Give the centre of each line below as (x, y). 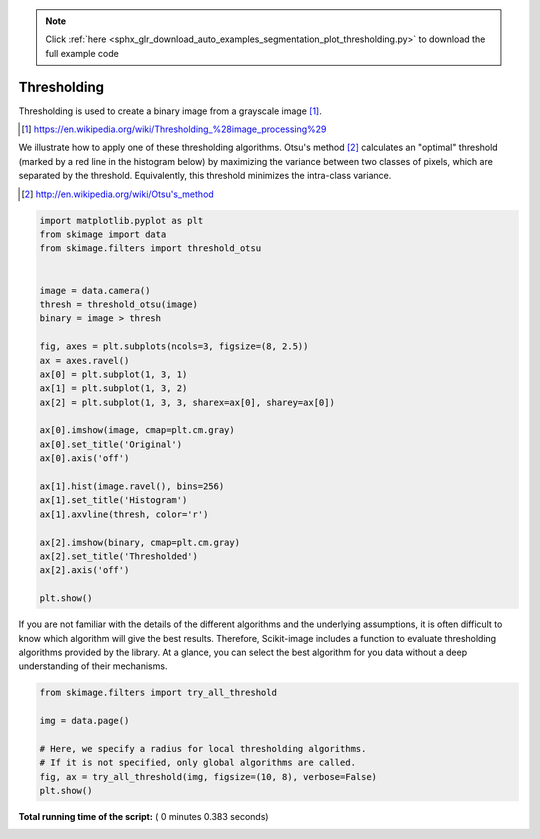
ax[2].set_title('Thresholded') (119, 556)
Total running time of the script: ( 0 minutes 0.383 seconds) (143, 817)
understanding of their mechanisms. (93, 666)
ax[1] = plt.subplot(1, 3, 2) (113, 388)
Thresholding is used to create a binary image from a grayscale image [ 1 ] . (170, 111)
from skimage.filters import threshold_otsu (150, 248)
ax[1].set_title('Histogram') (113, 500)
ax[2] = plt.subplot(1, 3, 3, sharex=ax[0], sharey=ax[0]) (187, 402)
